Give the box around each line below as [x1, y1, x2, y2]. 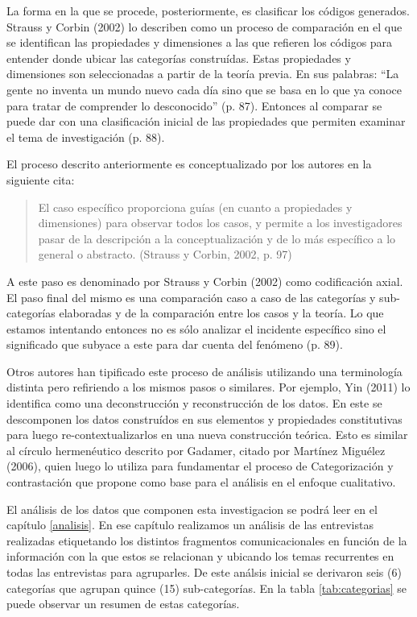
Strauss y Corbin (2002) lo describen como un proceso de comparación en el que [6, 18, 403, 35]
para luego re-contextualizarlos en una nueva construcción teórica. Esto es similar [6, 426, 408, 443]
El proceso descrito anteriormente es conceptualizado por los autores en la [6, 155, 372, 172]
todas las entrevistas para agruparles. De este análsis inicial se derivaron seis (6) [6, 564, 402, 580]
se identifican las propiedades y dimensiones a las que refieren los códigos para [6, 34, 393, 51]
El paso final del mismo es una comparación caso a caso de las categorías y [6, 288, 376, 305]
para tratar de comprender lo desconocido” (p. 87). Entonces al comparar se [6, 97, 382, 114]
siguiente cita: [6, 171, 75, 188]
